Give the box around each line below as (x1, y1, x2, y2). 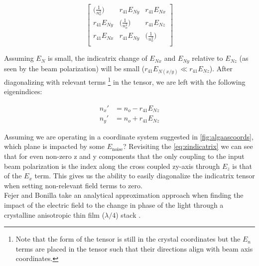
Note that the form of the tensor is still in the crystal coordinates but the (15, 234, 241, 244)
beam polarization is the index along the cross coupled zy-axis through (4, 160, 220, 171)
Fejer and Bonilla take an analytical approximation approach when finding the (4, 190, 244, 200)
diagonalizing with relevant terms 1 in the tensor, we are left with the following (4, 75, 246, 87)
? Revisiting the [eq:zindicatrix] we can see (123, 141, 253, 151)
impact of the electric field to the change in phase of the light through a (4, 199, 224, 210)
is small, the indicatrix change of (47, 53, 147, 63)
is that (232, 160, 253, 171)
